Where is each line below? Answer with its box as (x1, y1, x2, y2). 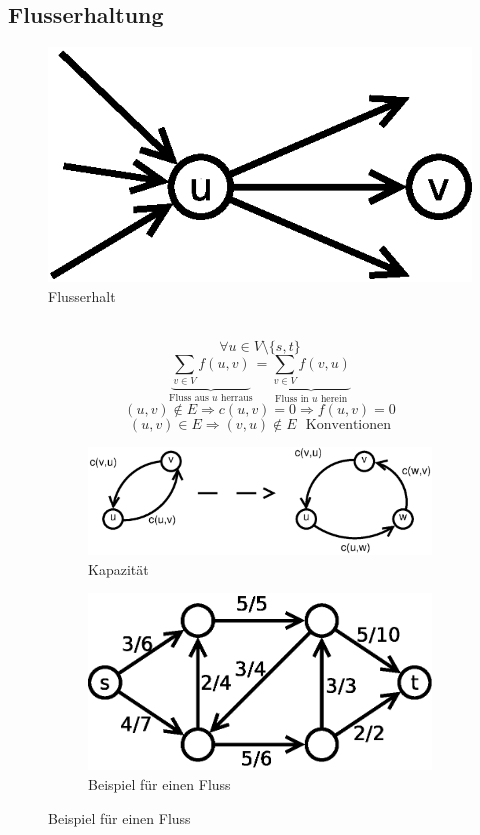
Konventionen (305, 417, 392, 432)
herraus (220, 393, 253, 404)
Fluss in (275, 394, 309, 405)
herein (320, 394, 348, 405)
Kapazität (88, 558, 149, 579)
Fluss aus (169, 393, 209, 404)
